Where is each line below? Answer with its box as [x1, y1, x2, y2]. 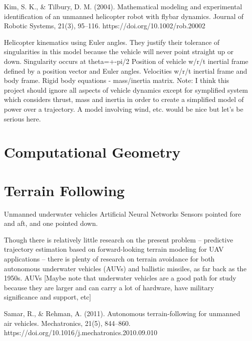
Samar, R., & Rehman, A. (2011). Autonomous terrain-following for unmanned [4, 308, 240, 318]
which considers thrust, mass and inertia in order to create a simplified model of [4, 94, 244, 104]
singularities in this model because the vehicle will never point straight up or [4, 46, 233, 57]
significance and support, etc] [4, 292, 91, 302]
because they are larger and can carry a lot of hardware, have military [4, 282, 214, 292]
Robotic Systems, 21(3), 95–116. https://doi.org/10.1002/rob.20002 [4, 20, 206, 31]
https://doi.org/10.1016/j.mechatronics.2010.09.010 [4, 327, 158, 338]
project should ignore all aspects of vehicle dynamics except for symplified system [4, 84, 248, 95]
